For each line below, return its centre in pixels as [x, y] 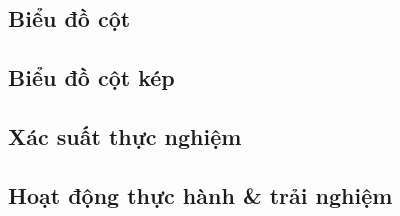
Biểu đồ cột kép [91, 77]
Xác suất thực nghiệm [125, 135]
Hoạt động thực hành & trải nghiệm [200, 194]
